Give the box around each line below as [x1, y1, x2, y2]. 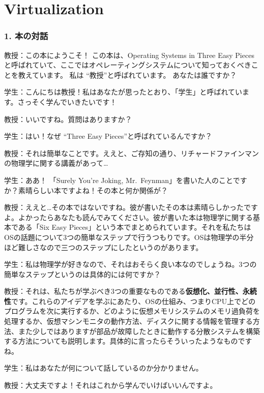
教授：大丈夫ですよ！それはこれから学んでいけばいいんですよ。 [4, 380, 217, 390]
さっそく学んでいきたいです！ [17, 96, 117, 107]
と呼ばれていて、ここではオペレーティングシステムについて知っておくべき [4, 59, 251, 70]
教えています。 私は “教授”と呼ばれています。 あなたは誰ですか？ [18, 69, 237, 80]
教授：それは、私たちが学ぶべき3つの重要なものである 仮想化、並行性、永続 [4, 286, 257, 296]
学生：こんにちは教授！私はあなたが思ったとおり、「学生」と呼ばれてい [4, 86, 243, 97]
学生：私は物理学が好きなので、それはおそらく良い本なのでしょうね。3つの [4, 259, 257, 269]
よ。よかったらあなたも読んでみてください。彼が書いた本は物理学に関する [4, 211, 253, 222]
